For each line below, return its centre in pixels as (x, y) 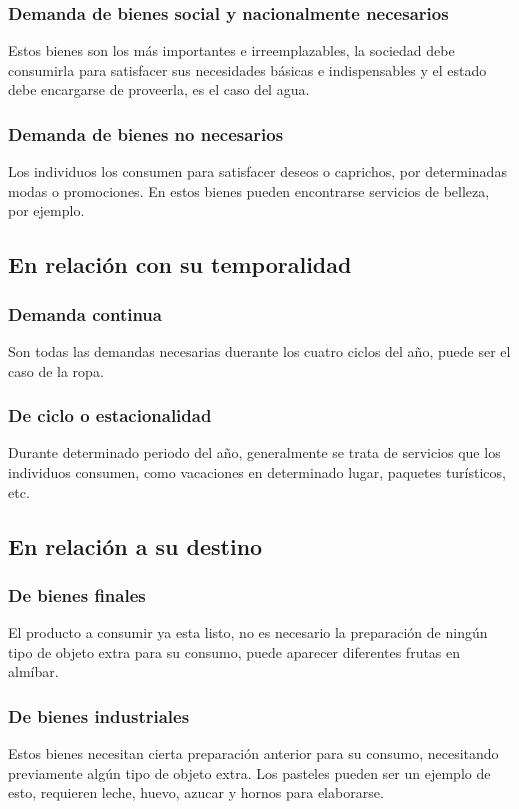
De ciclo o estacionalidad (110, 415)
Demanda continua (85, 313)
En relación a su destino (135, 545)
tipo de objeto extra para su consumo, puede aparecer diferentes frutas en (234, 651)
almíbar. (33, 671)
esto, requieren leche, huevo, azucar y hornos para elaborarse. (196, 792)
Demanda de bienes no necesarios (146, 133)
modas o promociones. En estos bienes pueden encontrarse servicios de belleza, (249, 190)
